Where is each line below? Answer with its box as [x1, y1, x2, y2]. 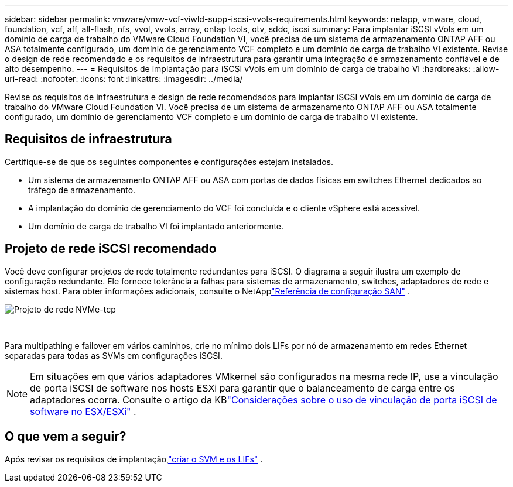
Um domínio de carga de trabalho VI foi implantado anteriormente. [28, 221, 284, 231]
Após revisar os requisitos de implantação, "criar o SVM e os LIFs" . [5, 454, 263, 464]
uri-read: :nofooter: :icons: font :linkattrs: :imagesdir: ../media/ [5, 74, 243, 84]
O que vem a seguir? [5, 429, 126, 444]
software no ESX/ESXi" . [30, 405, 136, 417]
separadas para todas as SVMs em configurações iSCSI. [5, 350, 223, 361]
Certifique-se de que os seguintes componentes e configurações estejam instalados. [5, 156, 334, 167]
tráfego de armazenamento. [28, 184, 136, 195]
